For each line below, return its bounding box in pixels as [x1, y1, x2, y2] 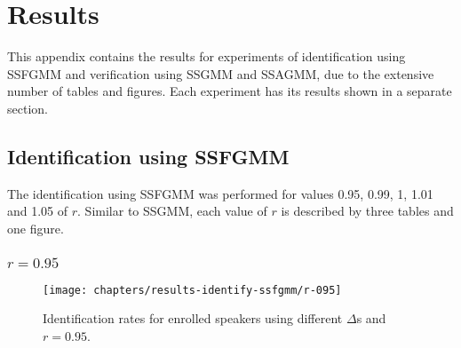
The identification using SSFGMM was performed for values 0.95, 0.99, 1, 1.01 [7, 184, 433, 202]
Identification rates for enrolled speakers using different [43, 309, 343, 328]
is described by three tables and [281, 202, 454, 220]
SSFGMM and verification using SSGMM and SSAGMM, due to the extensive [7, 64, 434, 83]
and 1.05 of [7, 202, 68, 220]
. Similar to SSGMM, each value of [77, 202, 267, 220]
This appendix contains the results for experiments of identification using [7, 47, 406, 66]
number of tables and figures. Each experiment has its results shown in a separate [7, 82, 452, 100]
